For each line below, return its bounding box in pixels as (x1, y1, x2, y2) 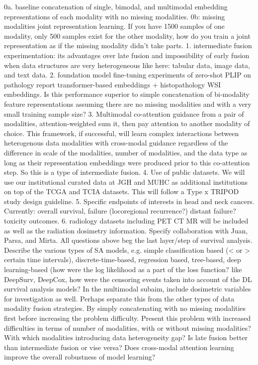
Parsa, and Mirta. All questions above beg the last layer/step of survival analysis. (4, 235, 253, 245)
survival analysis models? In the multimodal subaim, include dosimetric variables (4, 284, 251, 294)
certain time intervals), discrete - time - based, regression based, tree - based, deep (4, 254, 241, 265)
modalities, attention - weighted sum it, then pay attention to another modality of (4, 118, 250, 129)
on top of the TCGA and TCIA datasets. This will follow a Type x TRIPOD (4, 186, 239, 197)
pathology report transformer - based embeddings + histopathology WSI (4, 79, 221, 89)
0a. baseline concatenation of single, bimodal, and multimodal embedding (4, 1, 228, 11)
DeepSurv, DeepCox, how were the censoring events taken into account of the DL (4, 274, 252, 284)
